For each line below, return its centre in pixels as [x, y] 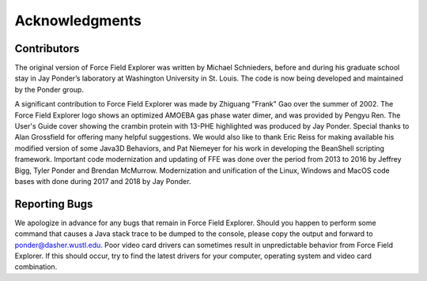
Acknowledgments [78, 21]
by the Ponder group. [49, 89]
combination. [36, 267]
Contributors [47, 49]
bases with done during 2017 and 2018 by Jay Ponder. [103, 181]
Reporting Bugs [54, 204]
